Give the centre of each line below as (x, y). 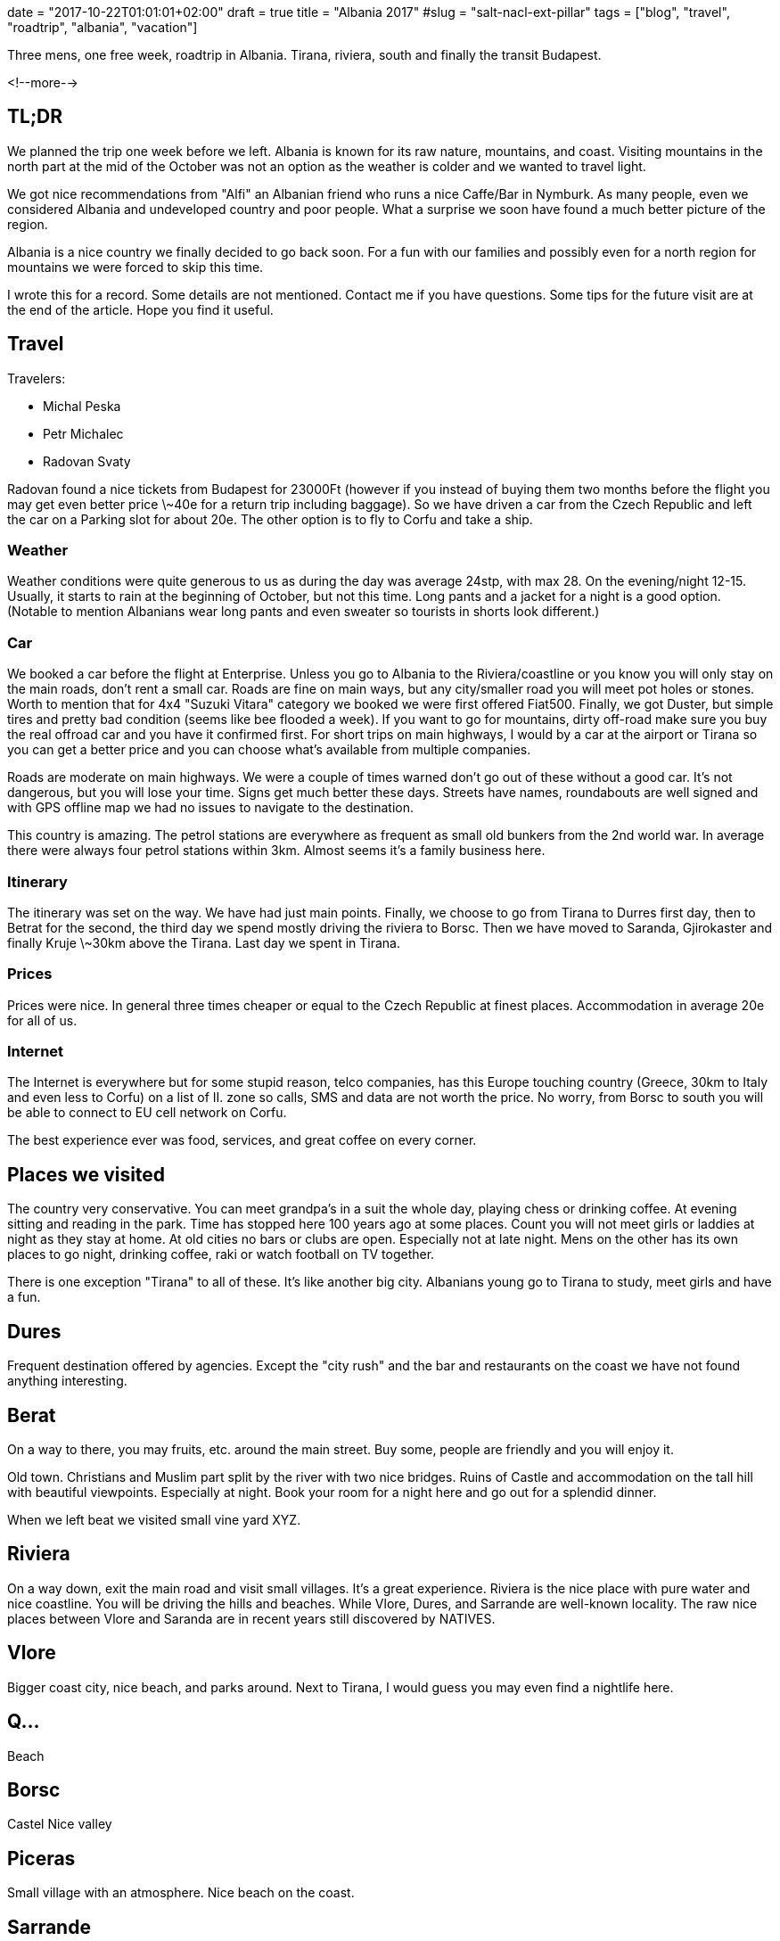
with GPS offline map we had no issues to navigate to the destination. (211, 808)
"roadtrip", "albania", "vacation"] (103, 27)
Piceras (41, 1858)
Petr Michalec (83, 433)
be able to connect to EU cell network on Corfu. (147, 1113)
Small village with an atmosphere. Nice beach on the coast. (181, 1893)
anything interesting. (67, 1381)
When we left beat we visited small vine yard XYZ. (154, 1519)
